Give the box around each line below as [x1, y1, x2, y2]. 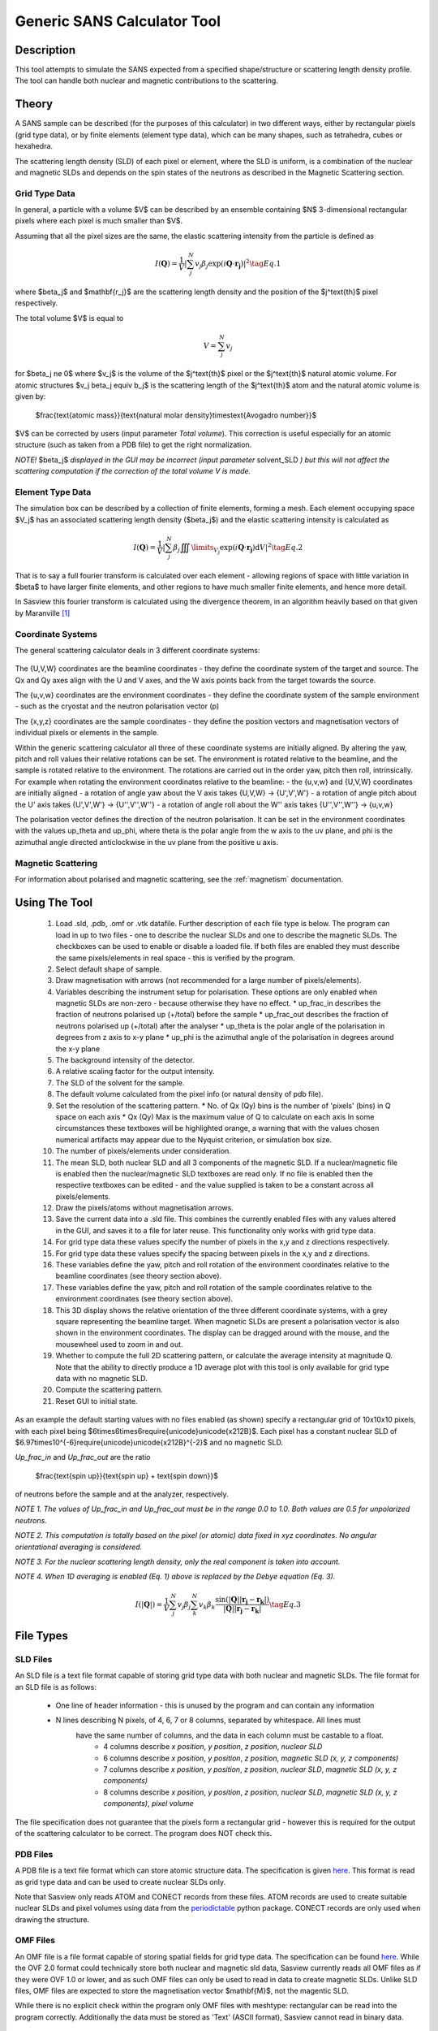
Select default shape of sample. [55, 964, 162, 974]
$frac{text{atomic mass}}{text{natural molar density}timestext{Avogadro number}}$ [35, 410, 317, 420]
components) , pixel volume [103, 1799, 194, 1808]
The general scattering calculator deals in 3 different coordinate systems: [15, 645, 260, 655]
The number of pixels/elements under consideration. [55, 1146, 231, 1156]
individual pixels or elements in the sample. [15, 728, 160, 738]
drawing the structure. [15, 1914, 89, 1925]
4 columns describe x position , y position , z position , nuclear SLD [103, 1742, 323, 1752]
